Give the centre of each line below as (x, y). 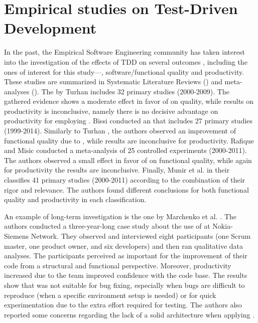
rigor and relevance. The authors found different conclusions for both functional (126, 189)
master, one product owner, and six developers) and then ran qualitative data (124, 246)
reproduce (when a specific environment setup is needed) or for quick (110, 295)
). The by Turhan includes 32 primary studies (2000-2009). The (132, 91)
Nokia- (223, 226)
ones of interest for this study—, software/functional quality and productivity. (124, 71)
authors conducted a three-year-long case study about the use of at (107, 226)
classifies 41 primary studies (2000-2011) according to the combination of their (125, 180)
